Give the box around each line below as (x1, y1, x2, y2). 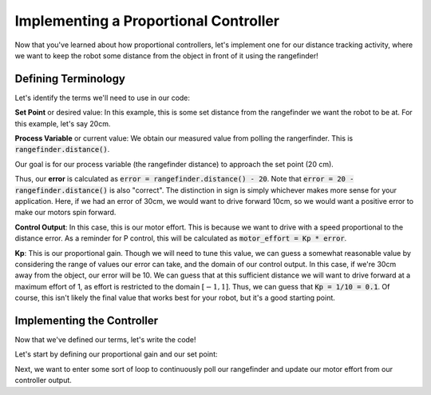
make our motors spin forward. (14, 208, 117, 217)
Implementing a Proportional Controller (14, 12, 279, 30)
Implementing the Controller (14, 313, 159, 327)
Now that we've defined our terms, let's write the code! (14, 335, 196, 344)
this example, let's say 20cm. (14, 118, 111, 128)
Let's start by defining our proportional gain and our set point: (14, 349, 219, 359)
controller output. (14, 376, 72, 385)
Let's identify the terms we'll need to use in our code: (14, 93, 191, 102)
